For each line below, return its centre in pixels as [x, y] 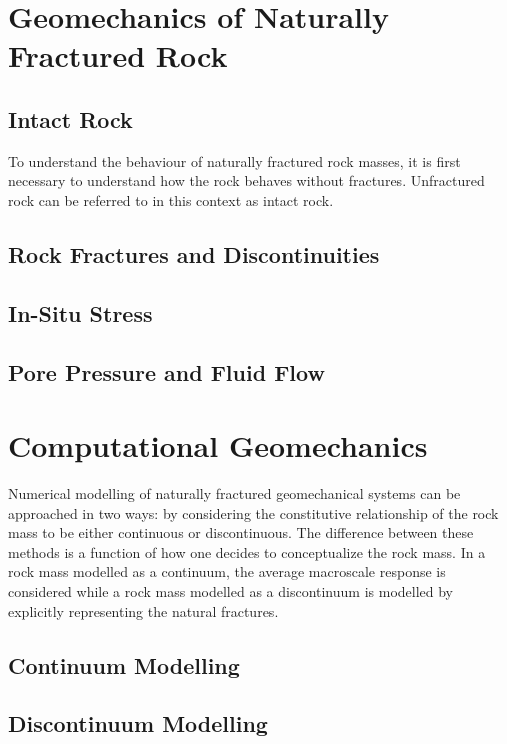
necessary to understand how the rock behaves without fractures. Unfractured [246, 180]
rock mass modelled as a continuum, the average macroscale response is [227, 571]
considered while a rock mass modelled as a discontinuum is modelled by [231, 590]
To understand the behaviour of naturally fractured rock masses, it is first [234, 160]
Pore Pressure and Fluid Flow [166, 371]
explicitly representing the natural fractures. [143, 610]
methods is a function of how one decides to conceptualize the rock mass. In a [247, 551]
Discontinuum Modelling [138, 723]
